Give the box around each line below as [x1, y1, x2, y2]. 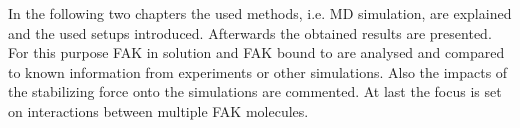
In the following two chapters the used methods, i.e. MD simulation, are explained [8, 3, 512, 23]
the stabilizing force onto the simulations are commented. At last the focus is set [8, 81, 502, 102]
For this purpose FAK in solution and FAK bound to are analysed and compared [8, 42, 505, 63]
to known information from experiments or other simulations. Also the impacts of [8, 61, 508, 82]
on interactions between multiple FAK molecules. [8, 100, 309, 121]
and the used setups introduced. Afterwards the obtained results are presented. [8, 22, 492, 43]
